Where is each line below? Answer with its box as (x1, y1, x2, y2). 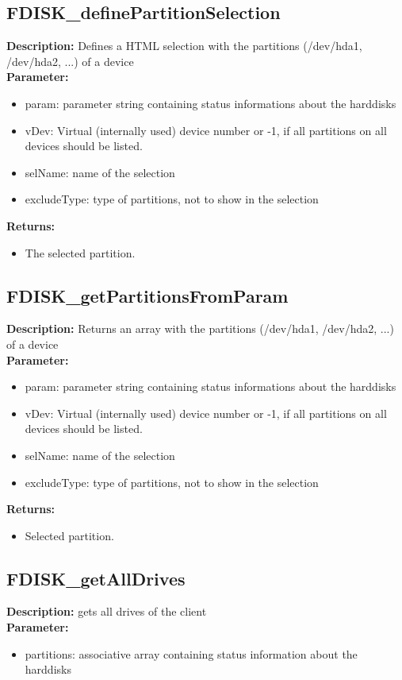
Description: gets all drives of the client (6, 603, 207, 620)
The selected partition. (25, 244, 136, 261)
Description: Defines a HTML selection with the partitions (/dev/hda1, (6, 37, 362, 54)
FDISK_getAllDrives (6, 566, 186, 590)
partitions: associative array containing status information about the (25, 645, 358, 662)
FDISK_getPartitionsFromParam (6, 283, 289, 307)
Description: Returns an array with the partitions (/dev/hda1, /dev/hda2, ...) (6, 320, 394, 337)
